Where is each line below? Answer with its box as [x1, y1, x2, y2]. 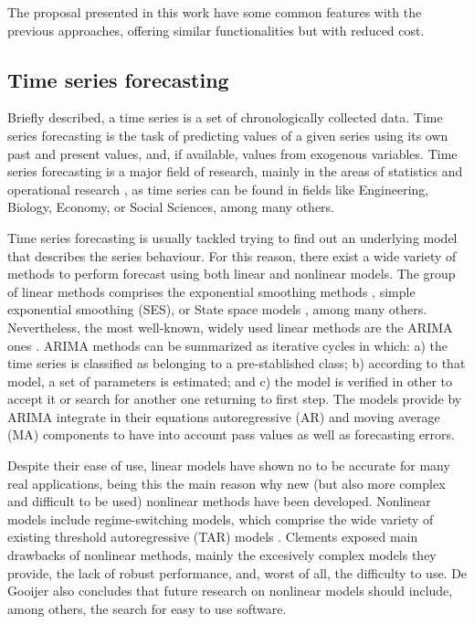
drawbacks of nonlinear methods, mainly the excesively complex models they [7, 545, 437, 565]
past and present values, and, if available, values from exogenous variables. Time [7, 143, 458, 163]
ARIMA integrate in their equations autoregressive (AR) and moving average [7, 407, 440, 426]
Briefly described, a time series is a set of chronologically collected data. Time [7, 108, 443, 127]
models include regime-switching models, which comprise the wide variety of [7, 509, 434, 528]
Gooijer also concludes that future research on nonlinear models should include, [7, 581, 453, 600]
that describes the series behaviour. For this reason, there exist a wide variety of [7, 246, 457, 265]
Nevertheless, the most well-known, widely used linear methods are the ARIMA [7, 317, 453, 336]
